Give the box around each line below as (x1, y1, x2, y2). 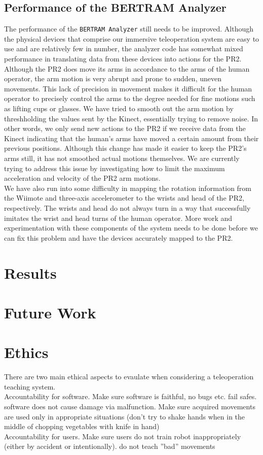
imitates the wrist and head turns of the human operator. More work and (4, 212, 233, 223)
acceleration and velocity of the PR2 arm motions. (4, 173, 161, 183)
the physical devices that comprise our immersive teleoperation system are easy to (4, 33, 259, 44)
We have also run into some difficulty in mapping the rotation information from (4, 182, 252, 193)
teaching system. (4, 381, 56, 392)
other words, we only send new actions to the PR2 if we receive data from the (4, 123, 246, 134)
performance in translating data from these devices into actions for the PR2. (4, 53, 242, 64)
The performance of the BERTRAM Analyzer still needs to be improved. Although (4, 23, 254, 34)
